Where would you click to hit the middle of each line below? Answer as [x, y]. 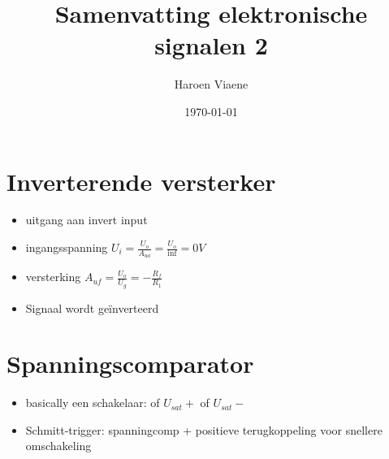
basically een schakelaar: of [93, 403]
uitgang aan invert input [86, 220]
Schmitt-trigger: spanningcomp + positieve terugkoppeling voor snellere [204, 429]
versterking [53, 277]
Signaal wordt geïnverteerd [92, 307]
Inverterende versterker [141, 181]
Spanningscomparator [130, 364]
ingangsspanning [67, 247]
